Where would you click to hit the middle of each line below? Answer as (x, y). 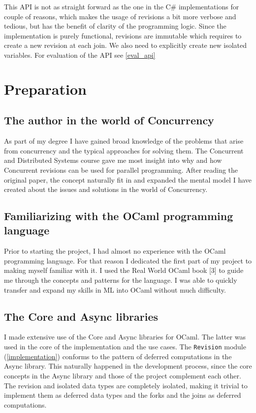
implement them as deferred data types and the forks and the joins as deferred (123, 395)
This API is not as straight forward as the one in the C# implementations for (122, 6)
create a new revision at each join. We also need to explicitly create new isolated (126, 45)
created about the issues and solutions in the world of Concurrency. (106, 189)
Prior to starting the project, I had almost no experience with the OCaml (115, 251)
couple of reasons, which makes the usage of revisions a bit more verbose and (120, 16)
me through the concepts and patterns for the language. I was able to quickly (121, 280)
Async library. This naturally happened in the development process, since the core (128, 366)
